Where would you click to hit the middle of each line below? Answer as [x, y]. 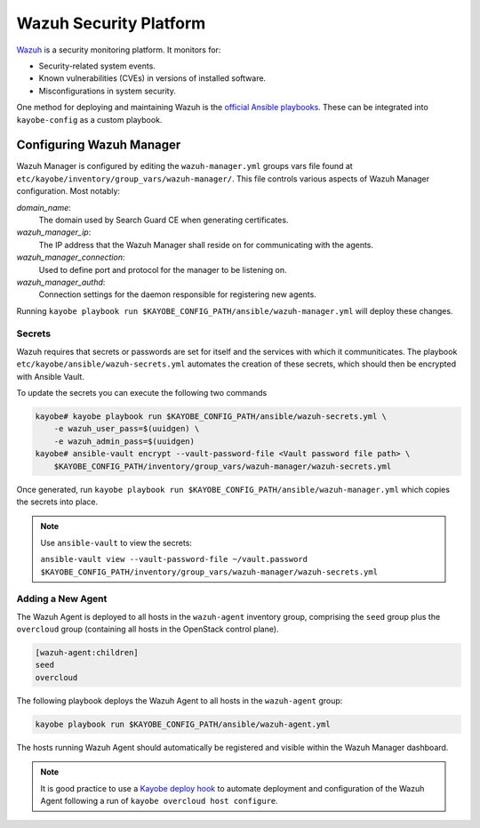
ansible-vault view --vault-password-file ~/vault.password [174, 559]
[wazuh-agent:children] [87, 653]
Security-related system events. [97, 66]
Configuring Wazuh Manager [99, 145]
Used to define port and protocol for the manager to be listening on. [163, 269]
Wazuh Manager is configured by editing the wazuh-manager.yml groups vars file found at [184, 166]
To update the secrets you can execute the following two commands [142, 393]
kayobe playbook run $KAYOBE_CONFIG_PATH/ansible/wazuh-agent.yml [183, 724]
